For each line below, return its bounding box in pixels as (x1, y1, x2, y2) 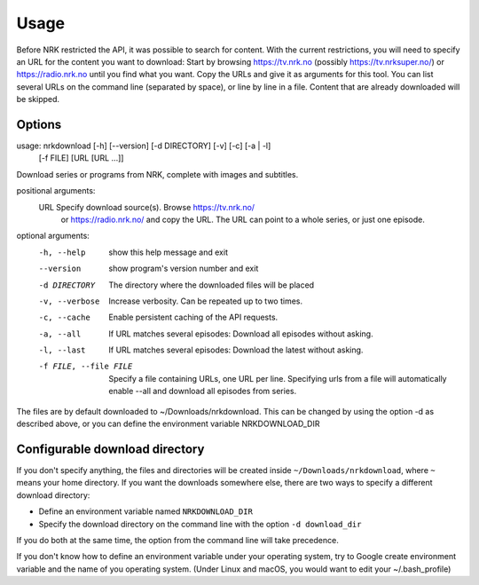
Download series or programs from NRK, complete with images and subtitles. (16, 169, 299, 179)
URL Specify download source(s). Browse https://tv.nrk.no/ (38, 202, 255, 212)
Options (16, 116, 62, 132)
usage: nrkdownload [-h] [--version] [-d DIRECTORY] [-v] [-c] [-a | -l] (16, 140, 271, 151)
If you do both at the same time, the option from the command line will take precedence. (16, 534, 339, 545)
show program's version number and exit (108, 263, 259, 274)
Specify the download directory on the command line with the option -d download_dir (38, 518, 362, 529)
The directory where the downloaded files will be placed (108, 280, 315, 290)
